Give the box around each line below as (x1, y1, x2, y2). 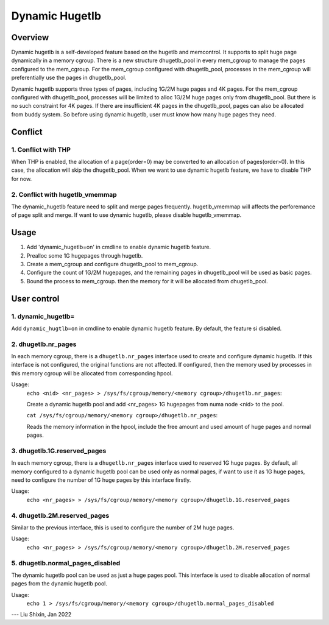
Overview (11, 32, 49, 43)
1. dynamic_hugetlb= (11, 312, 75, 320)
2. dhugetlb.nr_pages (11, 340, 77, 348)
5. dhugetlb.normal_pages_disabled (11, 559, 121, 567)
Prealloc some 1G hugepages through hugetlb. (26, 252, 143, 259)
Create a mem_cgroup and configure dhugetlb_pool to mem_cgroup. (26, 260, 199, 267)
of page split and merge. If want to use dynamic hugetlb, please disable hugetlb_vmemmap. (11, 211, 242, 219)
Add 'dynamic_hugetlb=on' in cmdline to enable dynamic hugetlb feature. (26, 244, 211, 251)
